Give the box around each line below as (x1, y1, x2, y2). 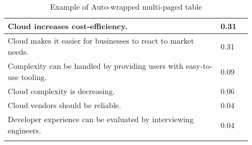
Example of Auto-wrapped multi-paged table (50, 1, 202, 12)
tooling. (21, 71, 47, 82)
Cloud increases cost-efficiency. (8, 20, 127, 32)
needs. (8, 46, 29, 57)
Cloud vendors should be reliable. (8, 99, 121, 111)
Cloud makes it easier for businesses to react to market (8, 35, 194, 46)
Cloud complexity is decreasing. (8, 85, 115, 97)
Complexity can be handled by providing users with (8, 60, 184, 71)
